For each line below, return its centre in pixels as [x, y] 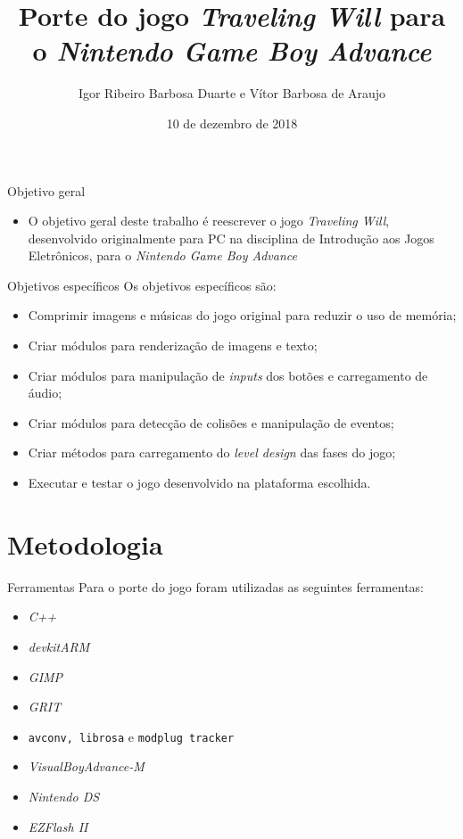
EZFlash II [58, 826]
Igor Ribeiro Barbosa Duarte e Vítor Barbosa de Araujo [232, 93]
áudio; [45, 393]
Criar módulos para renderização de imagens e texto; [173, 345]
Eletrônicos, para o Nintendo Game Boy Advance [162, 255]
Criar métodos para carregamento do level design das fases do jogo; [212, 452]
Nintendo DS [64, 796]
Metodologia [85, 543]
